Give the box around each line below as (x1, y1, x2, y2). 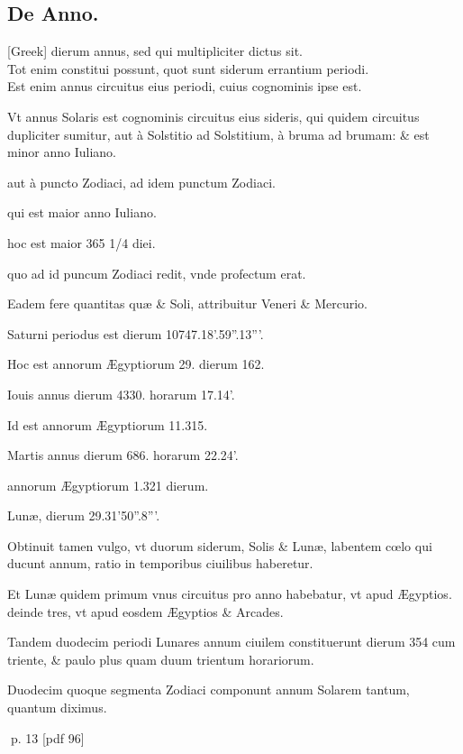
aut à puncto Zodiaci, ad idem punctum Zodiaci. (7, 172, 276, 191)
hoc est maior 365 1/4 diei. (7, 233, 156, 252)
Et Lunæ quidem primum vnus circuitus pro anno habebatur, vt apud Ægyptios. (7, 584, 452, 603)
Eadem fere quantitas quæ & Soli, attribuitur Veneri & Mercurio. (7, 294, 368, 313)
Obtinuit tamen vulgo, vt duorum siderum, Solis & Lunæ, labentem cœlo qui (7, 536, 432, 555)
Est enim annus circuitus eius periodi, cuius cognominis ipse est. (7, 77, 362, 96)
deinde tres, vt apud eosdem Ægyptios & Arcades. (7, 602, 284, 621)
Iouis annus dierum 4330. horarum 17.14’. (7, 384, 235, 403)
